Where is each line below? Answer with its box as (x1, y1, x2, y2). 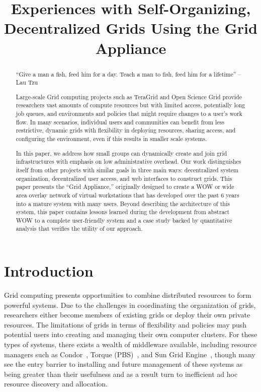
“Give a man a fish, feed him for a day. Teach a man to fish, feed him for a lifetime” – (16, 70, 241, 78)
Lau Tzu (16, 78, 38, 87)
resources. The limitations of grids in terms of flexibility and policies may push (4, 319, 247, 330)
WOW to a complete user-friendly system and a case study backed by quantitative (16, 216, 232, 224)
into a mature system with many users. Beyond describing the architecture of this (16, 199, 230, 208)
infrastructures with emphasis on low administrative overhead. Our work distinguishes (16, 157, 241, 166)
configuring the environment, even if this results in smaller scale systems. (16, 135, 207, 143)
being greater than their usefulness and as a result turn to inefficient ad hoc (4, 368, 238, 379)
